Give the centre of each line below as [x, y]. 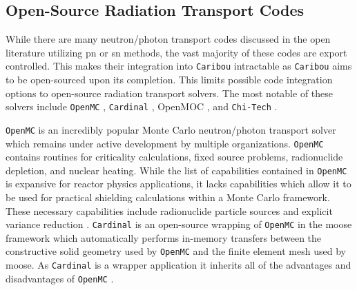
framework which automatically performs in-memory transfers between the [164, 237]
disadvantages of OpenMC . [60, 278]
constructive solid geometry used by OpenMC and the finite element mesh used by [176, 251]
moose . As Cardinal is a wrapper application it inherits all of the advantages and [178, 265]
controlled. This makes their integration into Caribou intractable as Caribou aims [179, 66]
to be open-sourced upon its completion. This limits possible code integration [169, 80]
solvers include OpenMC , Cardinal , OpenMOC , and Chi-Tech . [142, 106]
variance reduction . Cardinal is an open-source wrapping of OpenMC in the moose [179, 224]
